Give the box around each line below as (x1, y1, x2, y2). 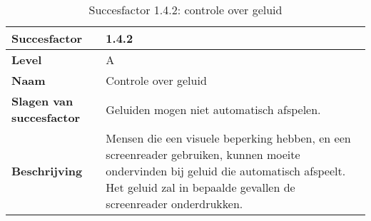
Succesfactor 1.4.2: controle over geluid (88, 1, 283, 18)
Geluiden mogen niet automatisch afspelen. (106, 101, 321, 118)
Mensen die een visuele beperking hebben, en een (106, 130, 351, 146)
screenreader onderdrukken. (106, 195, 243, 212)
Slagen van (11, 93, 73, 109)
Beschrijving (11, 163, 83, 179)
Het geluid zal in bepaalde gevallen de (106, 179, 295, 195)
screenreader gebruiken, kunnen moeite (106, 146, 300, 163)
